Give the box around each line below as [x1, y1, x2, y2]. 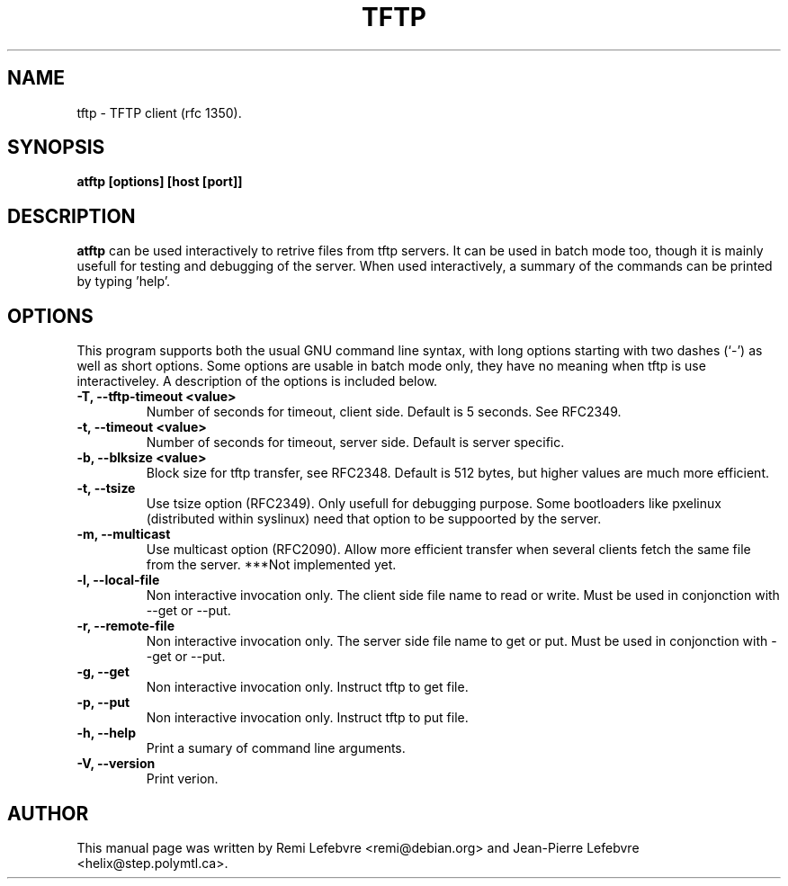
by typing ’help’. [76, 273, 170, 290]
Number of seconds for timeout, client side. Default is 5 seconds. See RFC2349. [146, 404, 622, 420]
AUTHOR [7, 801, 89, 825]
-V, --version [76, 756, 156, 772]
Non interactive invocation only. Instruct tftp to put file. [146, 710, 469, 726]
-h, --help [76, 725, 136, 741]
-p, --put [76, 694, 130, 711]
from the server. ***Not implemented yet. [146, 557, 397, 573]
